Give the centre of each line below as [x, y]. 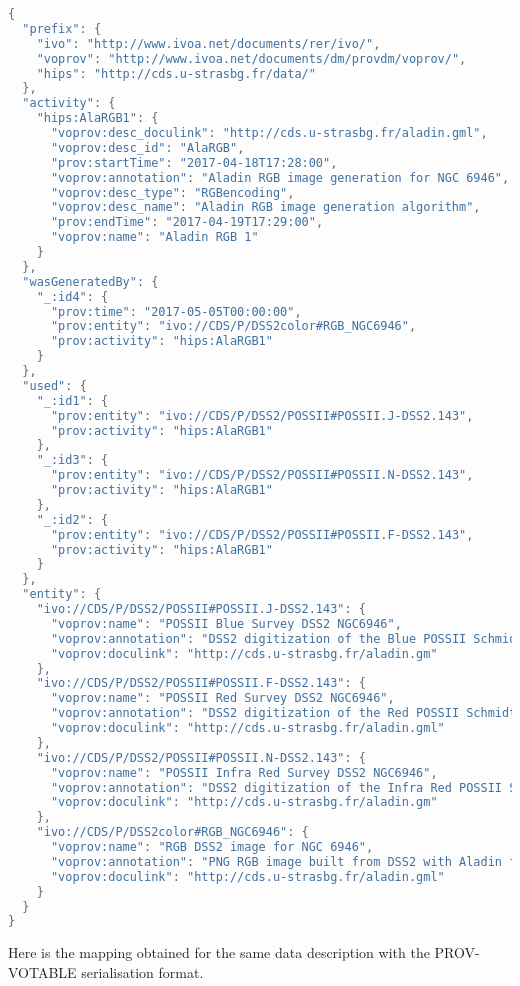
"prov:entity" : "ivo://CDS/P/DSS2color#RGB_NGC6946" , [233, 326]
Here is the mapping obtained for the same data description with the [219, 952]
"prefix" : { [62, 28]
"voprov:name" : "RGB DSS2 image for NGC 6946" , [212, 847]
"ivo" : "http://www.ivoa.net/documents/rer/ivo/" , [208, 43]
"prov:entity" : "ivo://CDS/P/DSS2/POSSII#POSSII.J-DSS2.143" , [262, 415]
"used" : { [54, 385]
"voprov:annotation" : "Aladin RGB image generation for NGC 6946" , [280, 177]
